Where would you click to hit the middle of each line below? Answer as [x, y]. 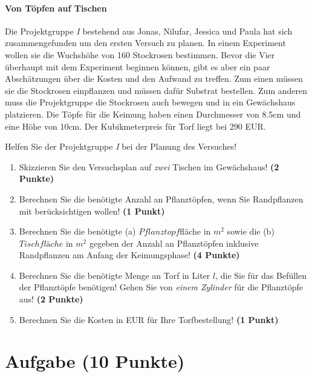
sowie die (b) [251, 231]
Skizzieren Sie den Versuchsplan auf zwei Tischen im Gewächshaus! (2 [149, 166]
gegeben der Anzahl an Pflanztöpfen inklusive [174, 243]
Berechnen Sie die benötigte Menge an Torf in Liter [115, 275]
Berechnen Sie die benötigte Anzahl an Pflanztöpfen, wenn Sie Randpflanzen [161, 199]
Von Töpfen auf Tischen [56, 8]
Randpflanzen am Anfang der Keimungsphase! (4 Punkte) [129, 255]
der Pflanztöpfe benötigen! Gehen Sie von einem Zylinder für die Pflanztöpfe [161, 287]
